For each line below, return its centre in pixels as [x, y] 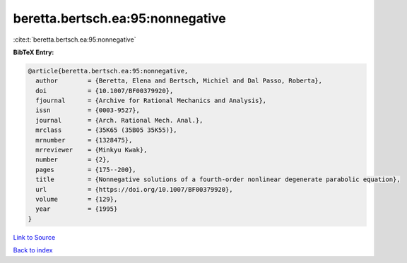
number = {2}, [73, 160]
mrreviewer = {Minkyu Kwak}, [92, 150]
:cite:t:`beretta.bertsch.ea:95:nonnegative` [75, 39]
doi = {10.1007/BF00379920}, [105, 91]
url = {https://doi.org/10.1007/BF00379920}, [134, 189]
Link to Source [34, 237]
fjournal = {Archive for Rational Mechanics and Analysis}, [151, 101]
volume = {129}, [77, 199]
